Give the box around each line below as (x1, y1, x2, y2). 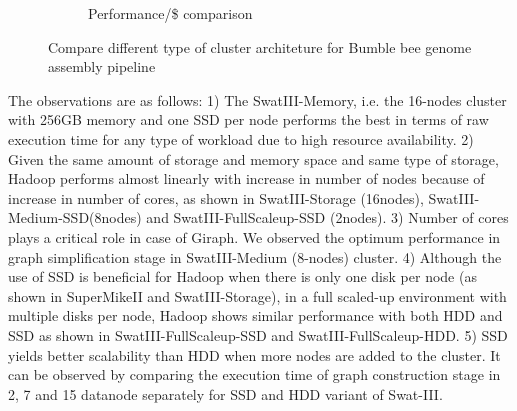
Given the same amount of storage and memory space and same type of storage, (8, 148, 499, 169)
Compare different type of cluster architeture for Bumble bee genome (48, 36, 472, 57)
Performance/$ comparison (88, 3, 253, 23)
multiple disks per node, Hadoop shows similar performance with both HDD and (8, 305, 503, 326)
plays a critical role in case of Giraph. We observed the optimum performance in (8, 226, 501, 247)
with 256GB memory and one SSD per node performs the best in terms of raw (8, 109, 489, 130)
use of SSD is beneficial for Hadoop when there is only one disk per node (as (8, 266, 477, 287)
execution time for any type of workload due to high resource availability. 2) (8, 128, 474, 149)
